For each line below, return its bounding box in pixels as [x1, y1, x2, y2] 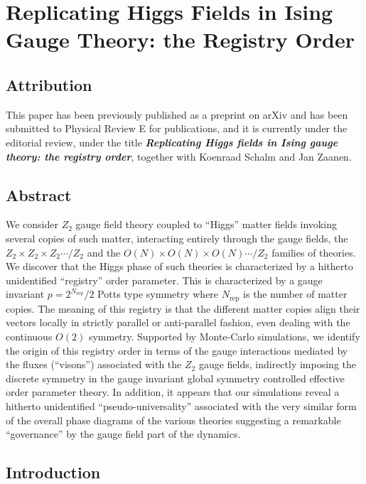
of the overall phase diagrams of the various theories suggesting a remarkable [6, 412, 341, 427]
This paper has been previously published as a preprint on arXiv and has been [6, 107, 348, 122]
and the [87, 244, 121, 259]
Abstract [6, 183, 72, 205]
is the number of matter [243, 286, 348, 301]
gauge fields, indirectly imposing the [198, 357, 356, 372]
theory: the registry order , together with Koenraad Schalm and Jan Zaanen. [6, 149, 352, 163]
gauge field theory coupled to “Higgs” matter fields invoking [75, 217, 337, 232]
